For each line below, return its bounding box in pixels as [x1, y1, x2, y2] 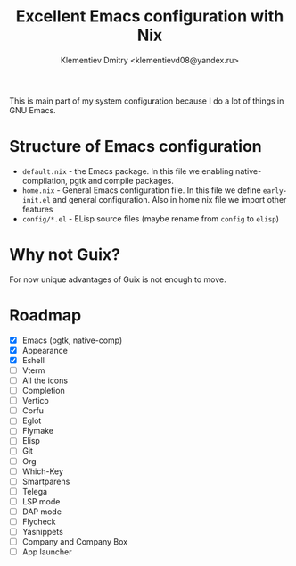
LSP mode [21, 495, 61, 506]
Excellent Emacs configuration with [15, 6, 284, 27]
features [21, 204, 53, 214]
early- [262, 186, 288, 196]
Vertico [21, 395, 49, 406]
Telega [21, 486, 47, 496]
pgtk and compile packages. [70, 175, 174, 186]
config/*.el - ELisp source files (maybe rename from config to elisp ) [21, 212, 279, 224]
